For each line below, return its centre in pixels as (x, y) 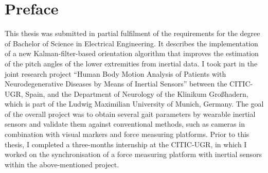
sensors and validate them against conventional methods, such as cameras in (125, 124)
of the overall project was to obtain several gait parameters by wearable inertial (130, 114)
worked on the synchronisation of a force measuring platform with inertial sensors (133, 154)
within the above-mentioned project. (62, 164)
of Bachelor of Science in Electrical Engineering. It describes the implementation (131, 43)
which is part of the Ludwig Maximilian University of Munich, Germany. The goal (134, 104)
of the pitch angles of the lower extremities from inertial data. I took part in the (131, 63)
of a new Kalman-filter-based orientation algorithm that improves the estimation (132, 53)
